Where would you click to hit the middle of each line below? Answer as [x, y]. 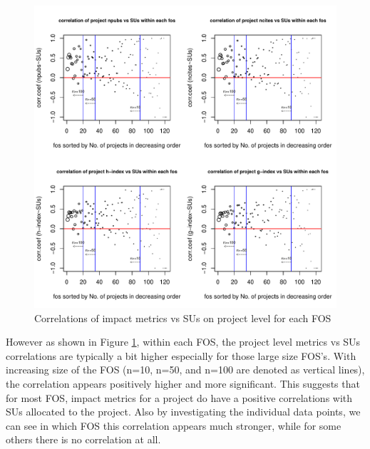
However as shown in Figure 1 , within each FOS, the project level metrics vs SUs [183, 342]
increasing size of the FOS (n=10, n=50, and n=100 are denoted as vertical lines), [185, 370]
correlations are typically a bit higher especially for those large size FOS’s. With [181, 355]
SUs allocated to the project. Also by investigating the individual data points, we [183, 412]
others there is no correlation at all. [83, 439]
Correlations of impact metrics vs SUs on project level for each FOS [183, 318]
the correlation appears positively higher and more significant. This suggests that [183, 383]
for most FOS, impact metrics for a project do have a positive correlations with [179, 397]
